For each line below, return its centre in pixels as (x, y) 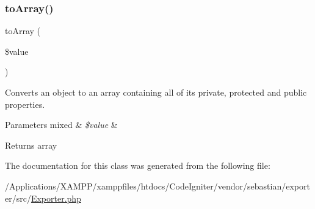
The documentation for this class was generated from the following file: (138, 165)
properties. (25, 104)
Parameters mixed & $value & (61, 125)
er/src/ (18, 198)
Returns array (31, 145)
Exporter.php (56, 198)
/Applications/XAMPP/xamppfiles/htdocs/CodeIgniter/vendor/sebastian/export (157, 186)
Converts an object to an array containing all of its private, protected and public (156, 92)
